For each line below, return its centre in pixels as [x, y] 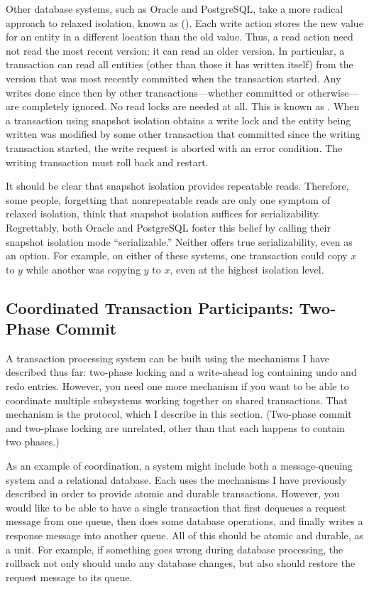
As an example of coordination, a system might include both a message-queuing [179, 466]
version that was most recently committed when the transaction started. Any [174, 78]
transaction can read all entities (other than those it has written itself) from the [180, 64]
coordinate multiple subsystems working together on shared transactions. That [177, 400]
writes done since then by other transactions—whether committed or [155, 92]
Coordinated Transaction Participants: [150, 307]
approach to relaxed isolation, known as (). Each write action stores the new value [184, 22]
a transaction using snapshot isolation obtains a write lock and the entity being [178, 120]
